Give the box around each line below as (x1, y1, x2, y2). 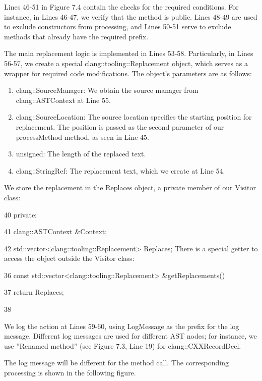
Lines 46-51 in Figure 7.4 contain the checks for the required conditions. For (4, 2, 239, 12)
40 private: (4, 209, 37, 220)
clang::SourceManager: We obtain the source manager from (16, 85, 199, 95)
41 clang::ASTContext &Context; (4, 226, 107, 237)
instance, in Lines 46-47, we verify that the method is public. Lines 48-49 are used (4, 11, 257, 22)
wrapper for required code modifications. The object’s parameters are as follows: (4, 68, 252, 78)
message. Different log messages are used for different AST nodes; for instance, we (4, 331, 257, 341)
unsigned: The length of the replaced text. (16, 148, 146, 159)
